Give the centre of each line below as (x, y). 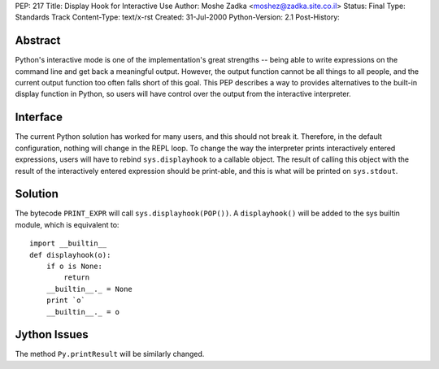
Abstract (38, 41)
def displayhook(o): (70, 255)
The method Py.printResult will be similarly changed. (110, 354)
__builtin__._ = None (89, 289)
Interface (39, 117)
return (77, 278)
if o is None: (74, 267)
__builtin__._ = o (83, 312)
